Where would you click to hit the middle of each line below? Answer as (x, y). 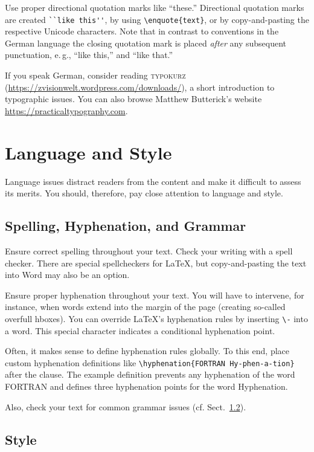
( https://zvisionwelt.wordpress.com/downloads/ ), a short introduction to (140, 87)
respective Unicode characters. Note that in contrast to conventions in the (142, 31)
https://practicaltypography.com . (66, 110)
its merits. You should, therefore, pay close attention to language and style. (144, 193)
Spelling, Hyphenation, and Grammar (126, 226)
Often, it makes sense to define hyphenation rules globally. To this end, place (147, 351)
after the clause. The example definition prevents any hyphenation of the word (150, 374)
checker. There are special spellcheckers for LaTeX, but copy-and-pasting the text (156, 263)
